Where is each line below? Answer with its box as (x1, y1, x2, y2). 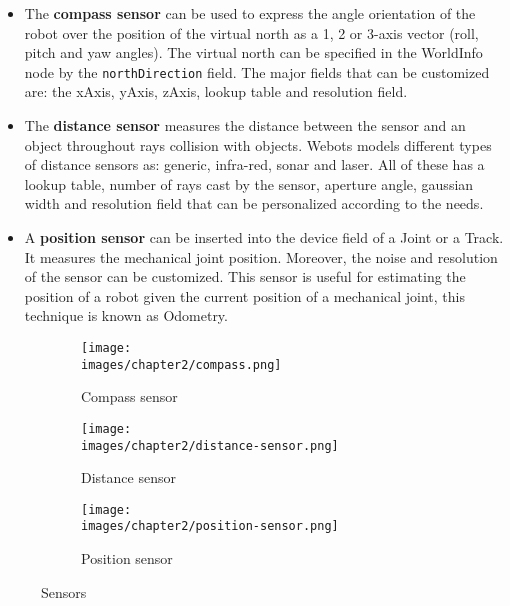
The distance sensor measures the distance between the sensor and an (24, 115, 466, 136)
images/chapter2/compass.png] (81, 357, 282, 372)
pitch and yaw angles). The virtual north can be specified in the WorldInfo (24, 42, 483, 63)
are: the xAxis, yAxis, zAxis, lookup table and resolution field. (24, 81, 408, 102)
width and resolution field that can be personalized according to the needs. (24, 193, 484, 214)
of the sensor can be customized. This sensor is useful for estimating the (24, 266, 466, 287)
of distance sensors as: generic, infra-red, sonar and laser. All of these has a (24, 154, 485, 175)
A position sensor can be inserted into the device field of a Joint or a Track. (24, 227, 504, 247)
